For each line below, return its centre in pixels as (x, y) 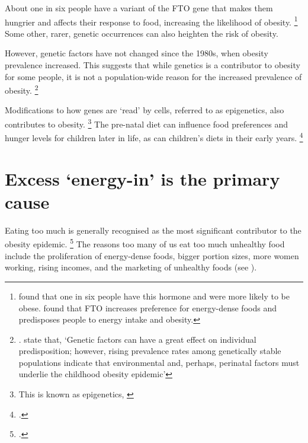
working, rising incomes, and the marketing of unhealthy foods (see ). (131, 267)
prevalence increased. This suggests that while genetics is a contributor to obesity (153, 65)
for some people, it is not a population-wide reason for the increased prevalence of (153, 76)
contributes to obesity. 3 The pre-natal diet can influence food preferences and (146, 123)
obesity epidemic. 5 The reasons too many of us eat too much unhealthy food (145, 243)
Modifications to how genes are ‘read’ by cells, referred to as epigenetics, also (145, 110)
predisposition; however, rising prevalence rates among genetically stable (150, 351)
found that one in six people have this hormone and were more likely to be (154, 296)
